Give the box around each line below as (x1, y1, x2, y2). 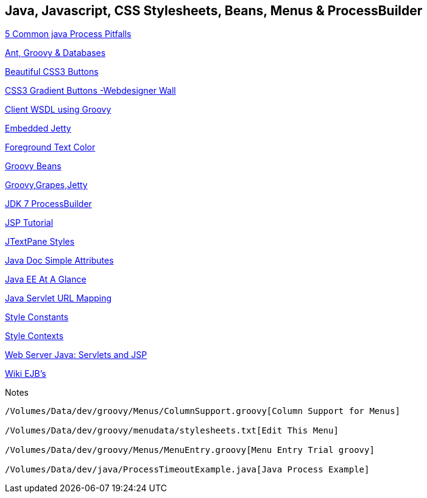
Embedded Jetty (5, 123, 71, 134)
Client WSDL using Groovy (5, 104, 111, 115)
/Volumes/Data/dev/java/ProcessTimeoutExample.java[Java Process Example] (5, 465, 370, 475)
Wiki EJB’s (5, 368, 46, 379)
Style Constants (5, 312, 69, 323)
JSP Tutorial (5, 217, 54, 228)
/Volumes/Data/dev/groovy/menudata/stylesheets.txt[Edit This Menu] (5, 426, 339, 436)
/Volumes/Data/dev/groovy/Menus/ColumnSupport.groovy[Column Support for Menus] (5, 406, 401, 416)
